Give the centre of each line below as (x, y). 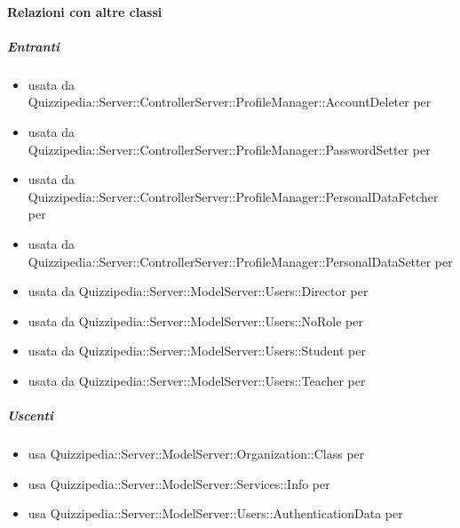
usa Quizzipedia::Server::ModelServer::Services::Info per (179, 483)
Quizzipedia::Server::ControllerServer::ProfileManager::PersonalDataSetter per (240, 261)
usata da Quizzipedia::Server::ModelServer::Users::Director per (198, 291)
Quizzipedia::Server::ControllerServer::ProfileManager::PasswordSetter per (229, 149)
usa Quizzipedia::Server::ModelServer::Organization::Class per (196, 454)
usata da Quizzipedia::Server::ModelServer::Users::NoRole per (195, 320)
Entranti (34, 46)
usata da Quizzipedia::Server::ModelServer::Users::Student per (197, 351)
